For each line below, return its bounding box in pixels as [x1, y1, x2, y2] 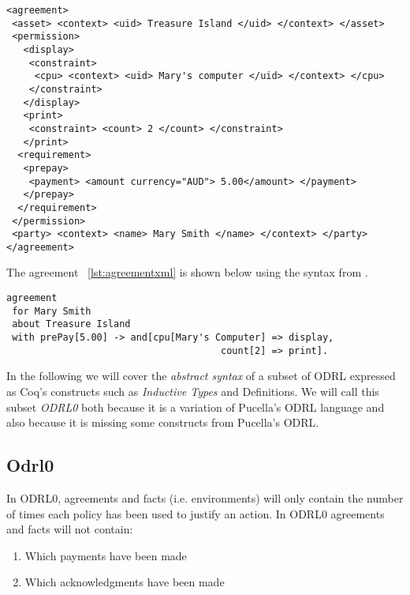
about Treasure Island [12, 318, 131, 330]
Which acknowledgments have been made [24, 574, 225, 590]
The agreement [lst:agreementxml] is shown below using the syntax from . [6, 264, 368, 281]
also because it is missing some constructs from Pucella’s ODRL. [6, 414, 319, 431]
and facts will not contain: [6, 521, 133, 537]
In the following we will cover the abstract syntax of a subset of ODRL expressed [6, 367, 396, 384]
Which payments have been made [24, 547, 187, 563]
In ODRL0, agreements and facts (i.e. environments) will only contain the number [6, 489, 404, 506]
